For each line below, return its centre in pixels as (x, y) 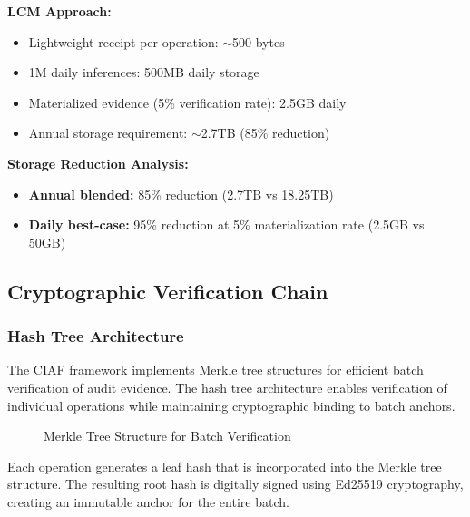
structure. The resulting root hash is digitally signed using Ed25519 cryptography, (235, 484)
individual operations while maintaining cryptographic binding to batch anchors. (231, 405)
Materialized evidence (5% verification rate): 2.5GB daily (187, 102)
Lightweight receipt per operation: (123, 41)
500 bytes (259, 41)
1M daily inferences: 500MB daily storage (144, 72)
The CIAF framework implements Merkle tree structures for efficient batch (215, 370)
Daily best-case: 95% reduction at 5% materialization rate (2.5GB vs (226, 224)
